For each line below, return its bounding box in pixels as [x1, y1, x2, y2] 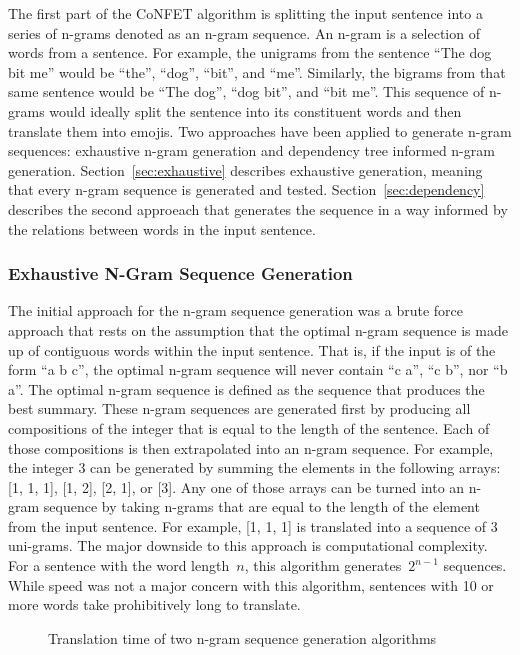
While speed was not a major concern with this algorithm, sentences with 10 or [8, 574, 494, 595]
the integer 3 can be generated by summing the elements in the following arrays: [8, 457, 501, 478]
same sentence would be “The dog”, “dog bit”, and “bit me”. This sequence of [8, 81, 485, 102]
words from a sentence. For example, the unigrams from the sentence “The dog [8, 42, 492, 63]
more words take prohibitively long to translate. [8, 594, 301, 615]
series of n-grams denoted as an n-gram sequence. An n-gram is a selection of [8, 22, 480, 43]
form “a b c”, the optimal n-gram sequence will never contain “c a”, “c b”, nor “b [8, 359, 508, 380]
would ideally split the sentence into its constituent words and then [49, 100, 462, 121]
